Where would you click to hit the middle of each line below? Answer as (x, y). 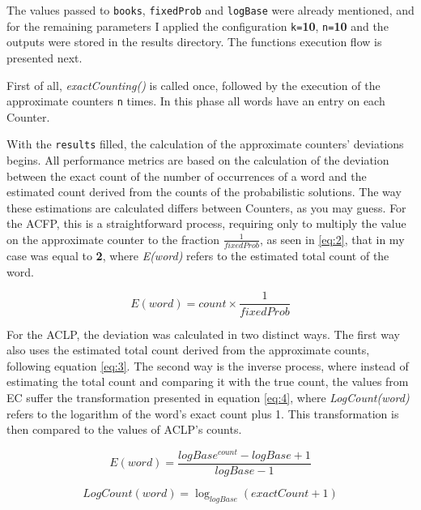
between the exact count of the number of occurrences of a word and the (187, 176)
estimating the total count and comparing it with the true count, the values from (208, 381)
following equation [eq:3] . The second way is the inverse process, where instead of (208, 365)
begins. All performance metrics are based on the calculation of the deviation (198, 160)
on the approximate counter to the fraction (113, 239)
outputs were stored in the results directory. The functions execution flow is (194, 42)
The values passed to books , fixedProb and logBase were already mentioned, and (210, 10)
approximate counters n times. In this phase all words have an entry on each (196, 101)
